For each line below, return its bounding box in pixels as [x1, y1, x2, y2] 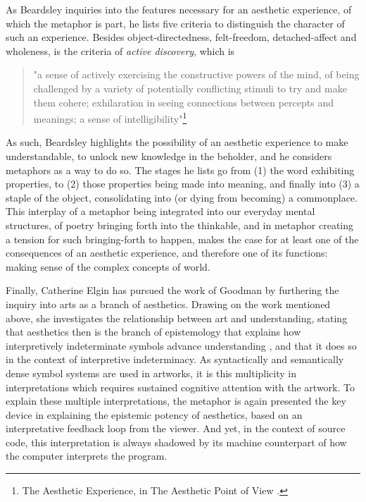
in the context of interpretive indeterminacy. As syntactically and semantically [6, 352, 344, 367]
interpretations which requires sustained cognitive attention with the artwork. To [6, 379, 355, 394]
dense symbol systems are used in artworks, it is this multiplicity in [6, 365, 296, 380]
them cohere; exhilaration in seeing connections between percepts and [33, 94, 334, 109]
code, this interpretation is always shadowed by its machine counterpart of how [6, 434, 347, 449]
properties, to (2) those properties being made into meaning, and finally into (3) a [6, 176, 360, 191]
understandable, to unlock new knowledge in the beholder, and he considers [6, 149, 332, 163]
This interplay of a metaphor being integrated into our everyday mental [6, 204, 315, 219]
